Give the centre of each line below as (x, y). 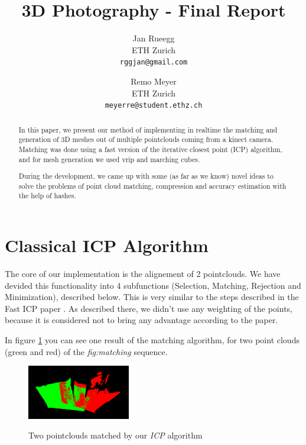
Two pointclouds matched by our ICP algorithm (115, 435)
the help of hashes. (47, 196)
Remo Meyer (154, 81)
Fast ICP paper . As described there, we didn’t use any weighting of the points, (149, 308)
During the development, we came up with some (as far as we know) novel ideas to (146, 176)
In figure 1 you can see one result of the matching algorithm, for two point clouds (152, 340)
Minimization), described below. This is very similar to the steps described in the (152, 297)
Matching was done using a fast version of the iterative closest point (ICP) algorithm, (150, 149)
